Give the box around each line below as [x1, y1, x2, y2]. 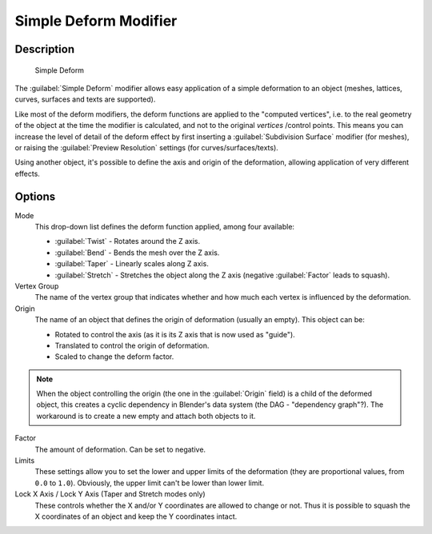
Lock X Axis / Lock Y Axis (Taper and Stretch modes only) [14, 489, 206, 499]
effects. [14, 169, 40, 178]
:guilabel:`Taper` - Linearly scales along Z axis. [54, 259, 210, 269]
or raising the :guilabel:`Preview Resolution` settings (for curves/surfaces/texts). [14, 142, 279, 152]
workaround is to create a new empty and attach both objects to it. [36, 411, 256, 420]
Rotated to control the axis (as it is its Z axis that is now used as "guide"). [54, 329, 295, 339]
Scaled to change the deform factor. [54, 352, 174, 361]
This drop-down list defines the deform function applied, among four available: [34, 221, 295, 231]
